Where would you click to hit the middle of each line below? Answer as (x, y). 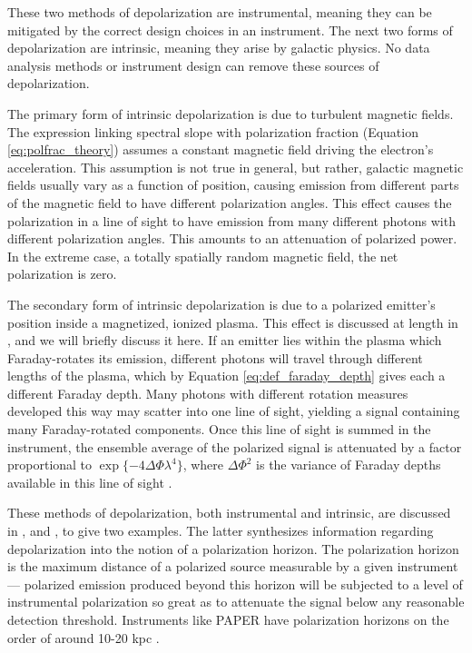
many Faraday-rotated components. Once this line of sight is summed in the (219, 429)
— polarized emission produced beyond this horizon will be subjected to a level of (235, 584)
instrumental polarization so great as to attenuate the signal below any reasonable (236, 602)
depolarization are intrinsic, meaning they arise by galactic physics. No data (219, 48)
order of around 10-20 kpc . (84, 637)
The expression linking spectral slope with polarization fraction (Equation (213, 131)
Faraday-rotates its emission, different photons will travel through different (215, 357)
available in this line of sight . (90, 482)
